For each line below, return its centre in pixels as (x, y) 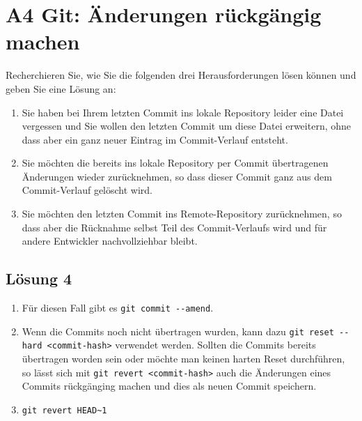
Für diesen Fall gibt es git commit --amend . (118, 308)
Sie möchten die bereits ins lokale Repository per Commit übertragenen (175, 163)
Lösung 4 (39, 278)
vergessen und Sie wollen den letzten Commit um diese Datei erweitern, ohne (187, 126)
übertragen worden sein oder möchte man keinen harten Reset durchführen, (183, 359)
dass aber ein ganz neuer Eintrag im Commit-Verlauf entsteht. (155, 139)
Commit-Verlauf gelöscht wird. (87, 190)
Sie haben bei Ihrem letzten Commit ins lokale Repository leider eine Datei (183, 112)
